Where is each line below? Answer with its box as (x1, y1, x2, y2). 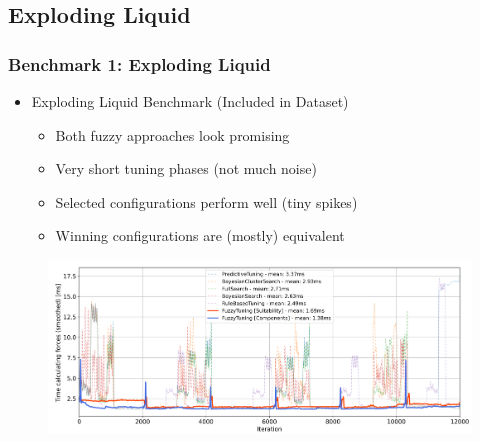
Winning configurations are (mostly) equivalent (55, 225, 345, 246)
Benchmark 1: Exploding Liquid (8, 51, 271, 76)
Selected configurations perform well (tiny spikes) (55, 191, 358, 212)
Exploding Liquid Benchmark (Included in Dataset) (31, 91, 349, 111)
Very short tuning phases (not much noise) (55, 158, 317, 179)
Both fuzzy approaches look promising (55, 124, 290, 145)
